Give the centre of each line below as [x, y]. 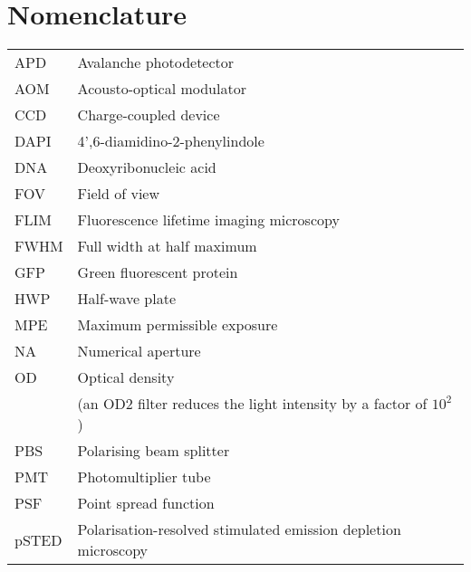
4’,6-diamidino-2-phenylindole [171, 141]
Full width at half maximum [167, 246]
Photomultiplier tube [144, 477]
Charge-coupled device [149, 115]
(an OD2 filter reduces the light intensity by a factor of [252, 404]
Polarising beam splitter [154, 451]
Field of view [119, 194]
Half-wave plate [127, 299]
